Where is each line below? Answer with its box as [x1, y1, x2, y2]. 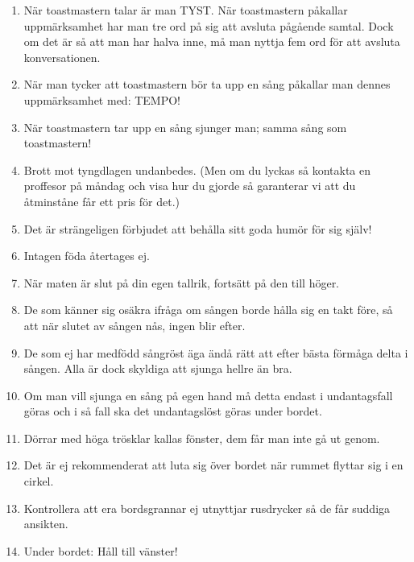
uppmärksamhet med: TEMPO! [23, 91, 180, 108]
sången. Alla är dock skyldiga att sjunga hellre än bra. [23, 360, 292, 377]
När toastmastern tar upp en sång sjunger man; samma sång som [23, 118, 347, 135]
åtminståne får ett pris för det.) [23, 192, 180, 209]
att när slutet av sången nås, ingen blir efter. [23, 316, 246, 333]
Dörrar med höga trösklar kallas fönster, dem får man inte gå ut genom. [23, 429, 380, 446]
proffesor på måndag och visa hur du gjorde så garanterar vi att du [23, 177, 356, 194]
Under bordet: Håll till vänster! [23, 542, 178, 559]
